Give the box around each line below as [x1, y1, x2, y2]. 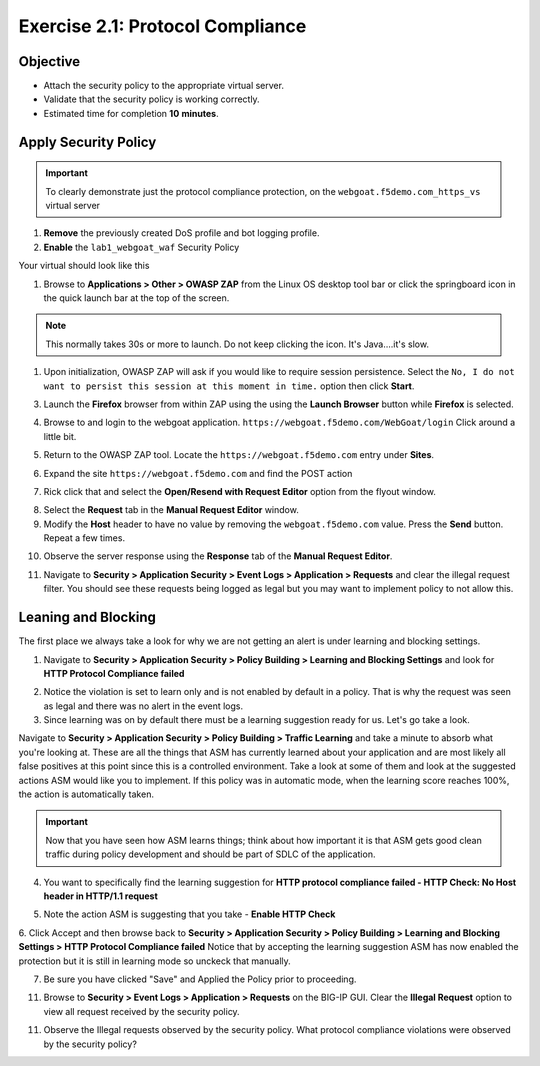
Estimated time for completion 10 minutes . [43, 107, 219, 119]
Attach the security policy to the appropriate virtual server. [43, 80, 285, 92]
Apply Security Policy [18, 133, 157, 150]
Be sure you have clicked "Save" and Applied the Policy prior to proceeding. [43, 973, 357, 985]
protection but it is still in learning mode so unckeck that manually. [18, 955, 292, 967]
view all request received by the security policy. [43, 1005, 240, 1017]
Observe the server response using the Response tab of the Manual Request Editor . [43, 550, 393, 562]
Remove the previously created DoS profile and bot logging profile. [43, 227, 320, 239]
